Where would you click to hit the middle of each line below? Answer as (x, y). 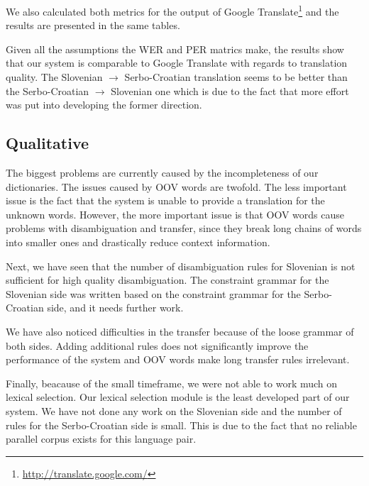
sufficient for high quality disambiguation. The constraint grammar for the (167, 280)
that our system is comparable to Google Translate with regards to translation (177, 63)
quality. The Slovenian (54, 77)
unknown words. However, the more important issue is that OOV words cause (175, 214)
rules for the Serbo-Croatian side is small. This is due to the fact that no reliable (181, 425)
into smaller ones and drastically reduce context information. (138, 242)
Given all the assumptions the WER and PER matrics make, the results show (175, 49)
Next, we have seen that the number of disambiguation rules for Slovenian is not (181, 266)
